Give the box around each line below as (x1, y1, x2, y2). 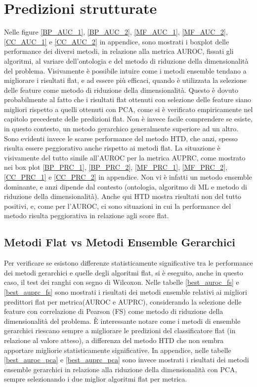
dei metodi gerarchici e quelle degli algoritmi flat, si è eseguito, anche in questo (4, 267, 243, 277)
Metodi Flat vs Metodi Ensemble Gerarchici (4, 234, 235, 250)
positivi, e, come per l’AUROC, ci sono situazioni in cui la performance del (4, 200, 231, 211)
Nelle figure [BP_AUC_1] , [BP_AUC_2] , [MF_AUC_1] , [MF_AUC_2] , (4, 27, 228, 37)
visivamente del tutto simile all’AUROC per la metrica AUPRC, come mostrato (4, 152, 246, 162)
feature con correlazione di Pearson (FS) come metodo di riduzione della (4, 306, 223, 316)
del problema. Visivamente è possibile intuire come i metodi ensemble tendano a (4, 65, 247, 76)
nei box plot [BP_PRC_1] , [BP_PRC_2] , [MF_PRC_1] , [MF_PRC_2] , (4, 162, 228, 172)
